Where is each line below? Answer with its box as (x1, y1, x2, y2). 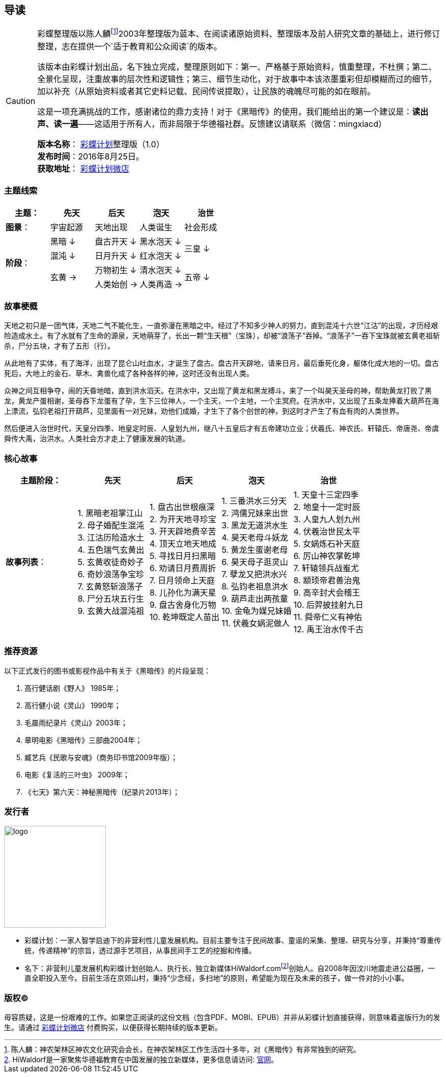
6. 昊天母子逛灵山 (221, 557, 288, 567)
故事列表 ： (6, 557, 47, 567)
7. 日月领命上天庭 (149, 575, 215, 585)
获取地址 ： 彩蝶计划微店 (37, 163, 129, 174)
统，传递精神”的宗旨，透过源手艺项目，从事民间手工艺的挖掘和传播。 (24, 946, 256, 955)
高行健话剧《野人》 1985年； (24, 683, 121, 692)
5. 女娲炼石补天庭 (293, 538, 360, 549)
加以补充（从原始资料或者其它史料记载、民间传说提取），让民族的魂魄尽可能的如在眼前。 (37, 86, 376, 96)
